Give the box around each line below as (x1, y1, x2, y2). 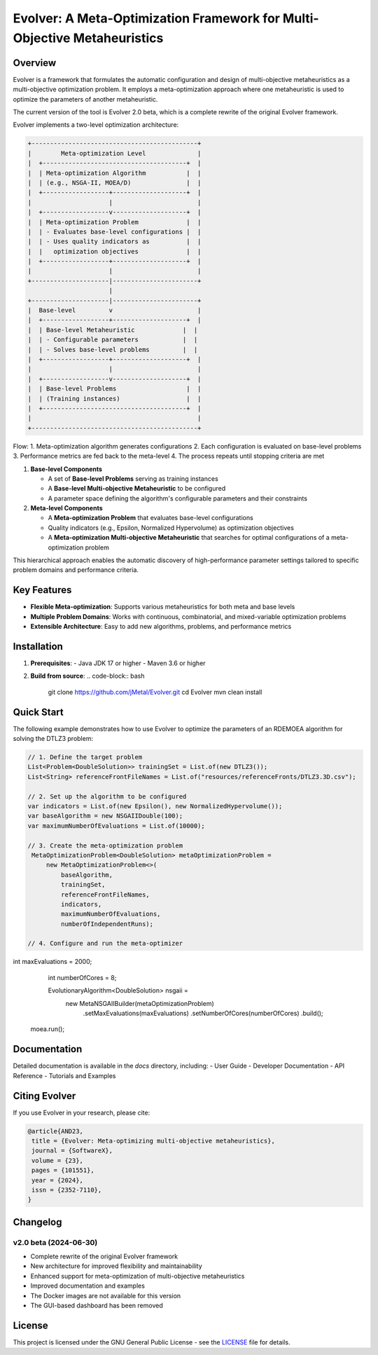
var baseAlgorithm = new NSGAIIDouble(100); (27, 812, 183, 820)
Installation (13, 640, 63, 652)
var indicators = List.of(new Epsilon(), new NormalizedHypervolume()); (27, 803, 283, 810)
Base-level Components (30, 465, 103, 473)
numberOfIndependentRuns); (60, 920, 154, 928)
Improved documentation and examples (30, 1281, 145, 1290)
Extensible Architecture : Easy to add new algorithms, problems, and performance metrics (30, 622, 292, 631)
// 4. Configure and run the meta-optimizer (27, 939, 183, 948)
